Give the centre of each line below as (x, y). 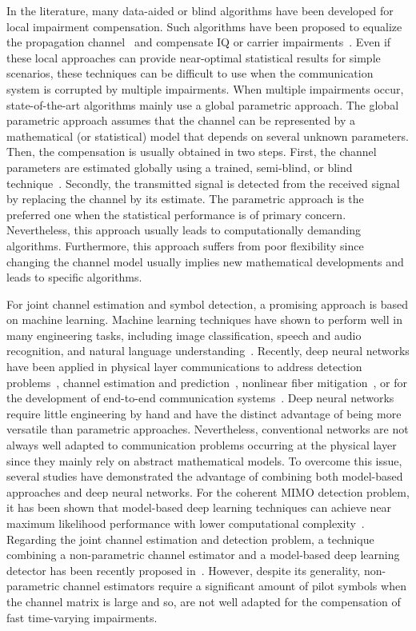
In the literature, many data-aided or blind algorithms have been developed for (200, 10)
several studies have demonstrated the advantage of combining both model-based (205, 476)
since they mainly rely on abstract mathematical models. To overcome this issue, (204, 460)
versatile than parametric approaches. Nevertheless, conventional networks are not (208, 429)
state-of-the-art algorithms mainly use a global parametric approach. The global (203, 104)
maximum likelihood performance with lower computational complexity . (186, 523)
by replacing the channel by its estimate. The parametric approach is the (185, 199)
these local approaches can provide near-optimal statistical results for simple (194, 57)
